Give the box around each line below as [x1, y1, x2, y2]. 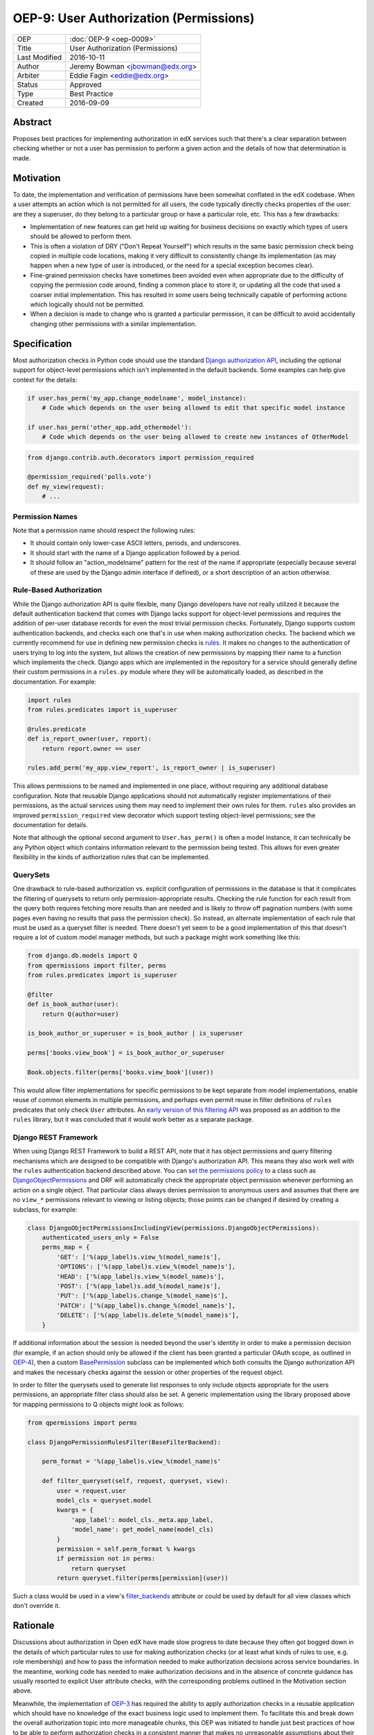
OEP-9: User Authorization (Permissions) [12, 10, 255, 26]
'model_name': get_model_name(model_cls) [71, 1525, 214, 1534]
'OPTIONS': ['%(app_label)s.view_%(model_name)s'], [56, 1263, 236, 1271]
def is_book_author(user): [27, 1000, 119, 1008]
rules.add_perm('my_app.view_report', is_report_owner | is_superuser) [27, 764, 276, 772]
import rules [27, 696, 72, 704]
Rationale [12, 1620, 55, 1632]
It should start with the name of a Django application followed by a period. [30, 548, 242, 557]
